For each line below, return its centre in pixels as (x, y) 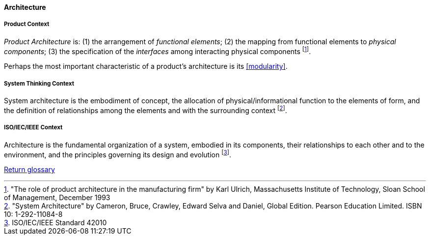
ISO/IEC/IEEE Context (33, 128)
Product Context (27, 24)
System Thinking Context (39, 83)
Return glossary (29, 170)
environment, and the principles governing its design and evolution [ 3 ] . (118, 154)
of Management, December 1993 (57, 198)
